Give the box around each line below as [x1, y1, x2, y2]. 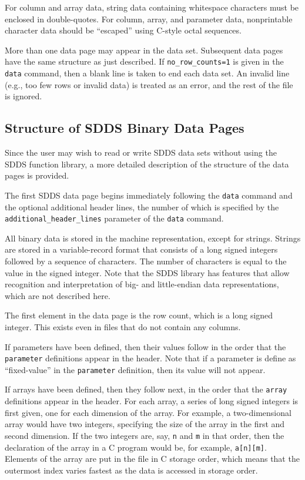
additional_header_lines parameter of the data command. [5, 212, 224, 224]
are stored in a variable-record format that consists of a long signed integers [5, 243, 278, 256]
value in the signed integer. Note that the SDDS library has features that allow [5, 266, 290, 278]
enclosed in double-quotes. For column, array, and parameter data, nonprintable [5, 12, 293, 25]
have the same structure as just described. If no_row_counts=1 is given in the [5, 55, 284, 68]
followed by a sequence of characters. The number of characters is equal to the [5, 254, 287, 267]
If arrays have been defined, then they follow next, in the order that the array [5, 383, 287, 395]
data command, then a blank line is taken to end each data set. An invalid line [5, 67, 290, 79]
